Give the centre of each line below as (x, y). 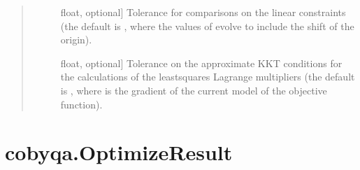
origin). (76, 40)
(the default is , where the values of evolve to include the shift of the (207, 26)
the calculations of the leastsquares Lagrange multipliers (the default (208, 77)
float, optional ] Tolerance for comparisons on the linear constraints (203, 12)
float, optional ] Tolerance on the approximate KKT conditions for (201, 63)
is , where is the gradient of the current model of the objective (194, 90)
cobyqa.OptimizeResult (119, 152)
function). (81, 104)
